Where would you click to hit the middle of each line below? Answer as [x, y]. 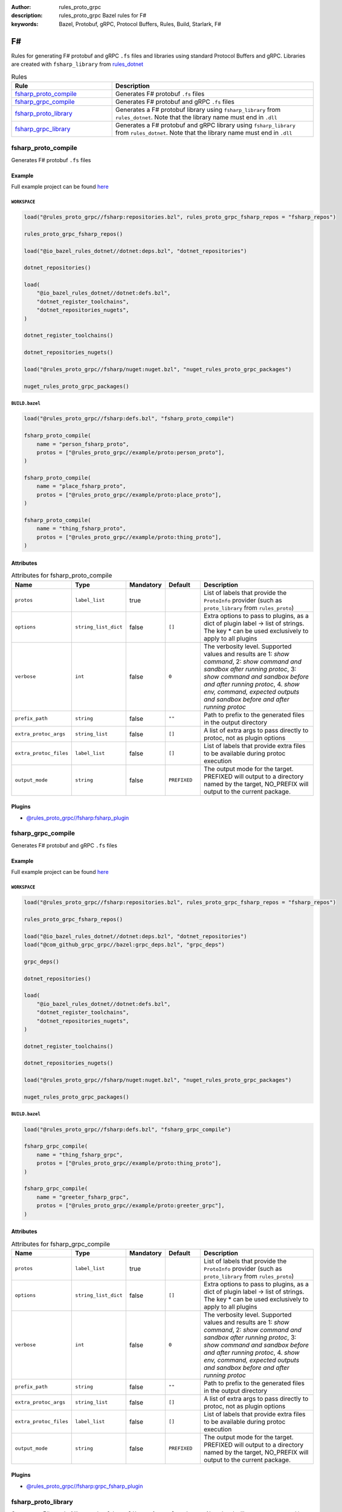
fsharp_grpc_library [43, 129]
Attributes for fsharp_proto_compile [62, 576]
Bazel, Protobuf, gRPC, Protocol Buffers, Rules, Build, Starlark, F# [140, 24]
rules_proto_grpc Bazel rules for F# [103, 16]
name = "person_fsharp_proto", [83, 444]
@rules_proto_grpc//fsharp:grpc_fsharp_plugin [85, 1486]
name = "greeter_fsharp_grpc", [83, 1197]
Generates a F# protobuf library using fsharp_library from [198, 109]
